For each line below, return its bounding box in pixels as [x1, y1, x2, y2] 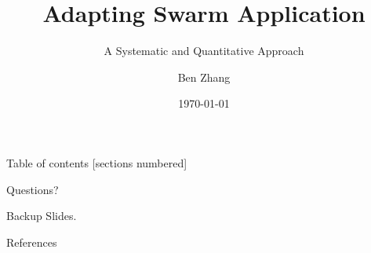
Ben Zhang [177, 68, 231, 85]
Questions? [6, 181, 59, 197]
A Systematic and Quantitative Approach [104, 42, 304, 59]
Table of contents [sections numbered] [6, 154, 187, 170]
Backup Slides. [6, 207, 77, 224]
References [6, 233, 57, 250]
